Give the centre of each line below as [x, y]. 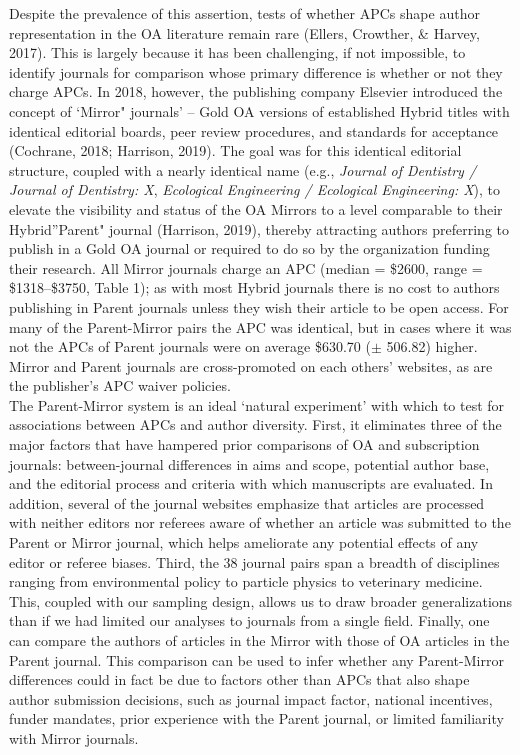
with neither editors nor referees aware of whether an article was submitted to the [260, 522]
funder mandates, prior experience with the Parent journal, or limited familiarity [256, 718]
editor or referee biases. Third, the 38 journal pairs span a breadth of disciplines [254, 561]
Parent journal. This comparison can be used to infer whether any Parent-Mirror [256, 659]
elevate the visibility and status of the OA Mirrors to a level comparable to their [256, 208]
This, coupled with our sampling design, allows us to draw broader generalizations [261, 600]
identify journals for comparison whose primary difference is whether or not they [256, 71]
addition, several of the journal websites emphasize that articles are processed [247, 502]
